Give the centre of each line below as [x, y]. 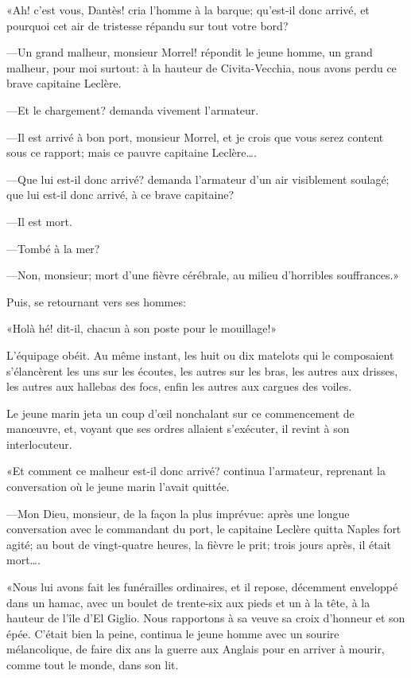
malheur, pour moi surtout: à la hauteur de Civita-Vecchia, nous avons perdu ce [202, 67]
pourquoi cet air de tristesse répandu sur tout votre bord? [147, 25]
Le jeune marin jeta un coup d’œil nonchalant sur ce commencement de [180, 413]
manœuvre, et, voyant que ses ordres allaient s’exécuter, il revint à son [178, 429]
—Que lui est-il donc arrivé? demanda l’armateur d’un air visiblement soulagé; [198, 179]
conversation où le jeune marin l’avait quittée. [118, 487]
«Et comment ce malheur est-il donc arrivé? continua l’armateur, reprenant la [196, 471]
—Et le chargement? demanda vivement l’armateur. [133, 109]
